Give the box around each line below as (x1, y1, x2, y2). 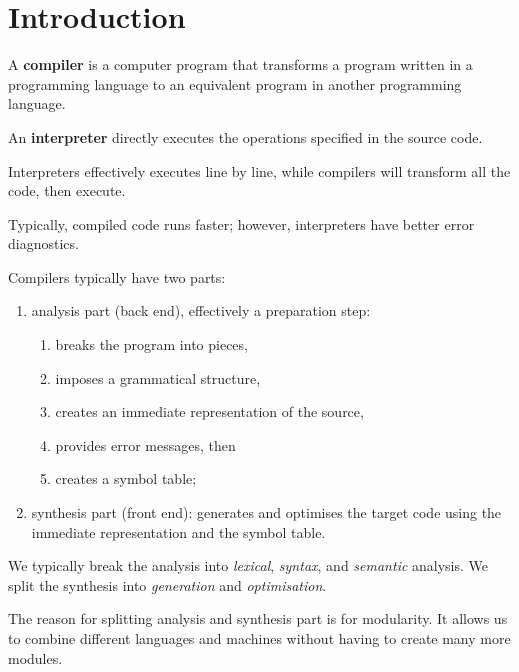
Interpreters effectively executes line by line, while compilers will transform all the (8, 160, 511, 181)
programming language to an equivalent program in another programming (8, 73, 462, 94)
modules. (8, 647, 63, 668)
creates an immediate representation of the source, (55, 401, 364, 422)
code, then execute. (8, 180, 126, 201)
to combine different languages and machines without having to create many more (8, 628, 511, 648)
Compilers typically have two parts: (8, 266, 226, 287)
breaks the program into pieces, (55, 334, 248, 355)
